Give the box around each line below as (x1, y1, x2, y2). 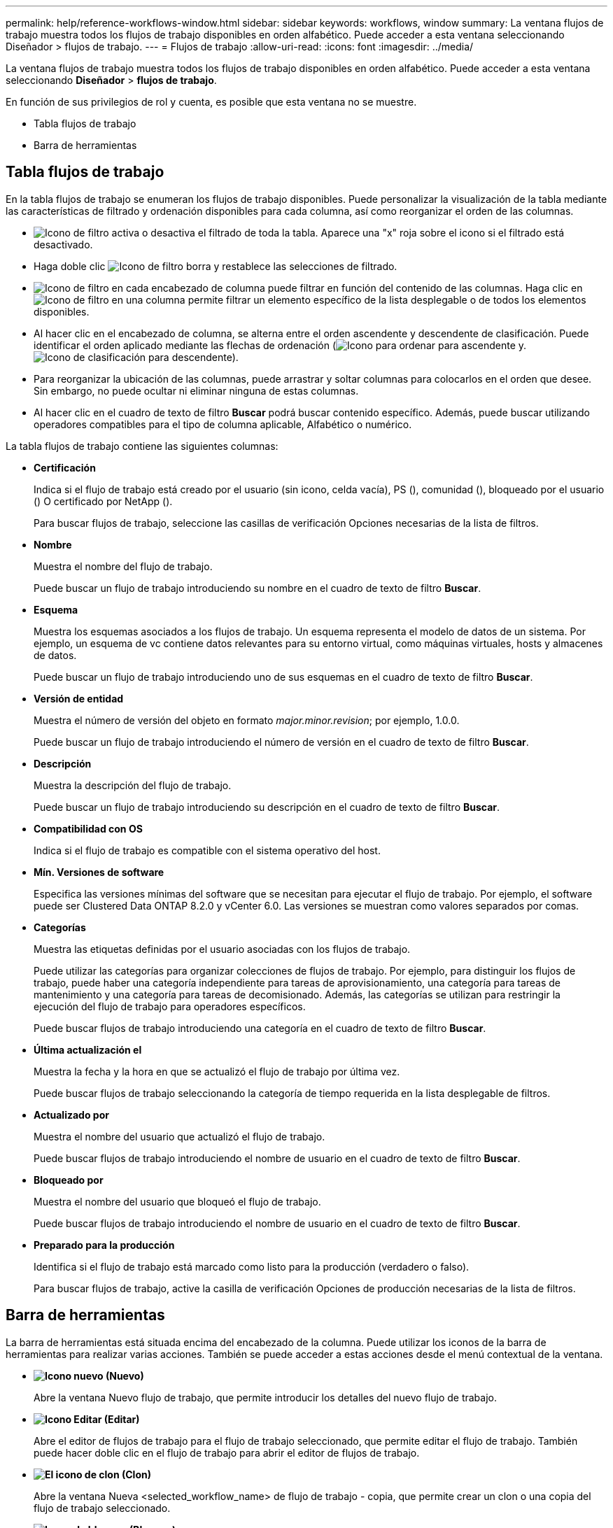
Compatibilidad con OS (34, 822, 143, 835)
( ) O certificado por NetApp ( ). (34, 495, 173, 507)
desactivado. (34, 238, 93, 250)
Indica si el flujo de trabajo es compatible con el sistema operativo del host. (34, 844, 381, 856)
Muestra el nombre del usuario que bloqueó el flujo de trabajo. (34, 1195, 321, 1208)
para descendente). (148, 351, 239, 363)
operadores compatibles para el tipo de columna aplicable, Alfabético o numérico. (34, 418, 412, 430)
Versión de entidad (34, 692, 124, 705)
